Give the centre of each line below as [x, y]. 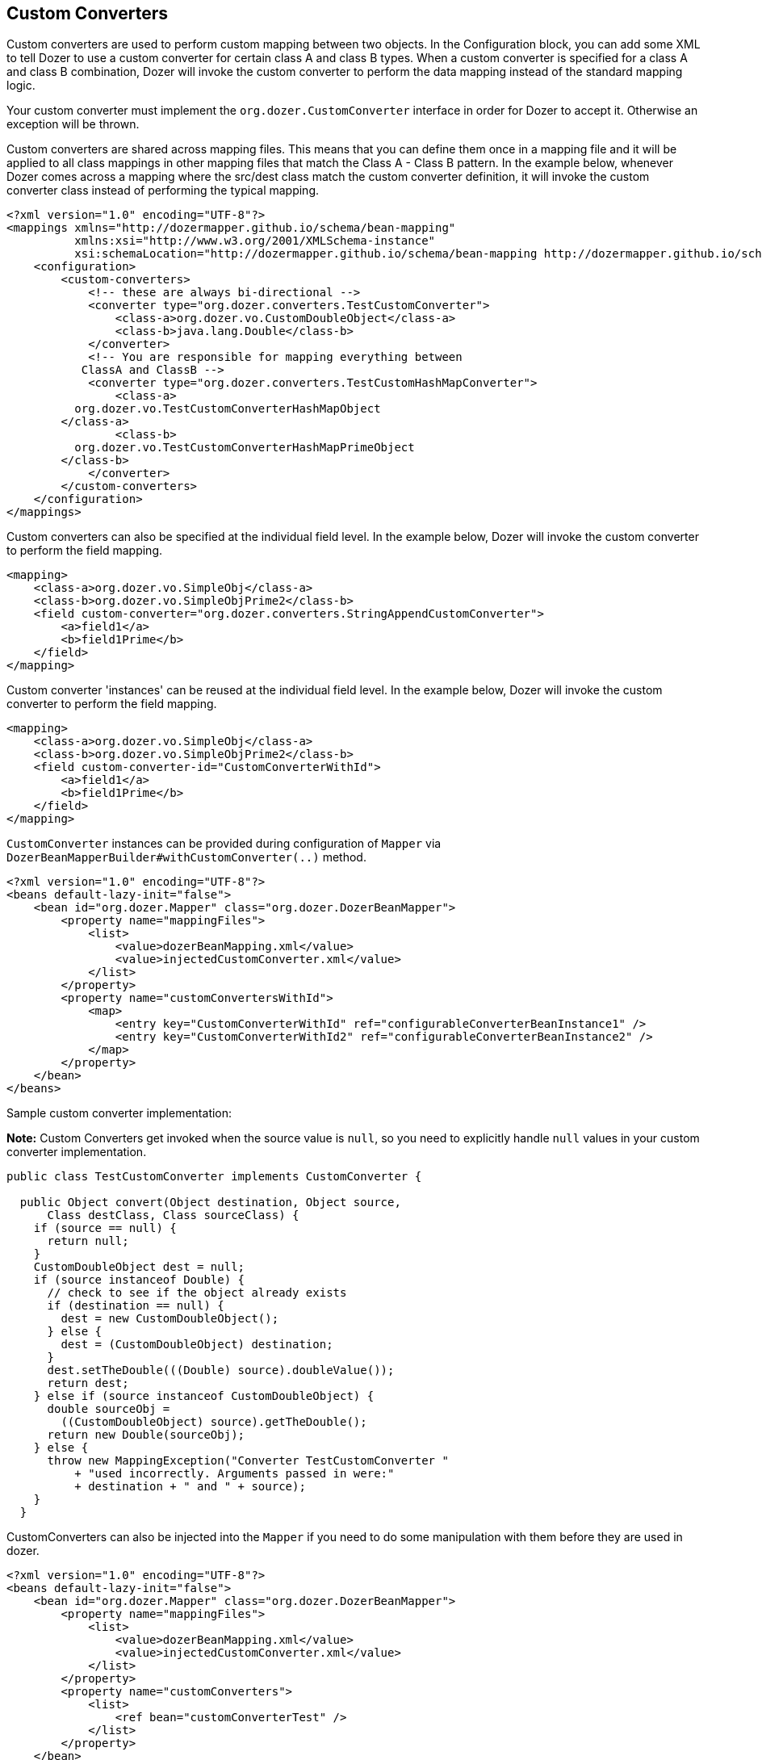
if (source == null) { [105, 1228]
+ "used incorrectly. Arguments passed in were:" [234, 1474]
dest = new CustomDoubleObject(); [170, 1319]
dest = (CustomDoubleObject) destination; [197, 1345]
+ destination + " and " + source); [190, 1487]
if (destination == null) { [136, 1306]
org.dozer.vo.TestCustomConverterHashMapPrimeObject [245, 448]
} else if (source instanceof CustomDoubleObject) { [204, 1396]
